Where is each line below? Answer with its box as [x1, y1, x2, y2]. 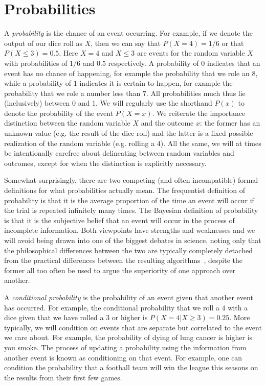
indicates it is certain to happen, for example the [79, 78, 233, 88]
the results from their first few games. [4, 372, 122, 382]
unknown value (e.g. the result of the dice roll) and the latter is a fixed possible [4, 128, 253, 138]
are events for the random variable [137, 47, 245, 58]
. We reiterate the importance [152, 107, 246, 118]
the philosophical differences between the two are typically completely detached [4, 245, 253, 255]
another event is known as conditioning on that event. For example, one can [4, 352, 242, 363]
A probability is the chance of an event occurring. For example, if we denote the [4, 28, 253, 38]
